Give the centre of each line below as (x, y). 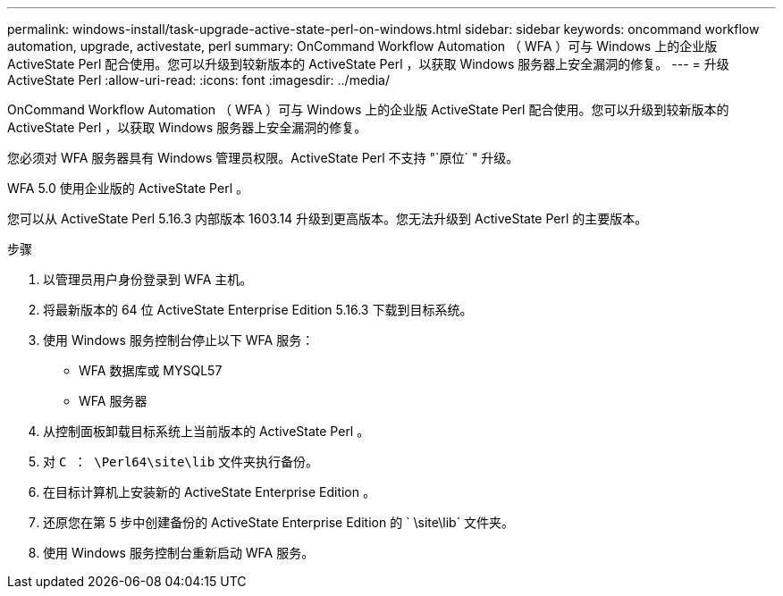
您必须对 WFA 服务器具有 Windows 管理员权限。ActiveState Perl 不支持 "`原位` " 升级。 (263, 158)
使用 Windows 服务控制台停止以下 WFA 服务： (179, 340)
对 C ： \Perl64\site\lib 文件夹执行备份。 (181, 462)
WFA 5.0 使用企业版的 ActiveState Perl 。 (128, 188)
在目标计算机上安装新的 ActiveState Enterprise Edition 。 (209, 492)
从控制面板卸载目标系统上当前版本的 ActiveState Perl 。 (206, 431)
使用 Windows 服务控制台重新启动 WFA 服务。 (179, 553)
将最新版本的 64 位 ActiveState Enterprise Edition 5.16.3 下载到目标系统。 (258, 310)
